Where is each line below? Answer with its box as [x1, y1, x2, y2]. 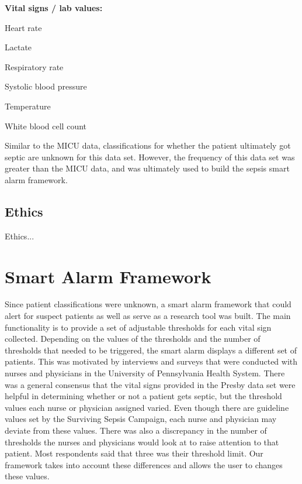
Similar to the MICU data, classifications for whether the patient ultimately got [5, 139, 291, 152]
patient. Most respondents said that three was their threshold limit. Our [5, 447, 263, 459]
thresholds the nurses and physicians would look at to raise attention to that [5, 435, 279, 448]
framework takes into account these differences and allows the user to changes [5, 458, 283, 471]
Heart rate [5, 21, 42, 33]
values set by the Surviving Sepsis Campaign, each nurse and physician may [5, 413, 277, 425]
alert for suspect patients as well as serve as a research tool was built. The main [5, 310, 291, 322]
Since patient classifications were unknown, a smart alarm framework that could [5, 298, 291, 310]
